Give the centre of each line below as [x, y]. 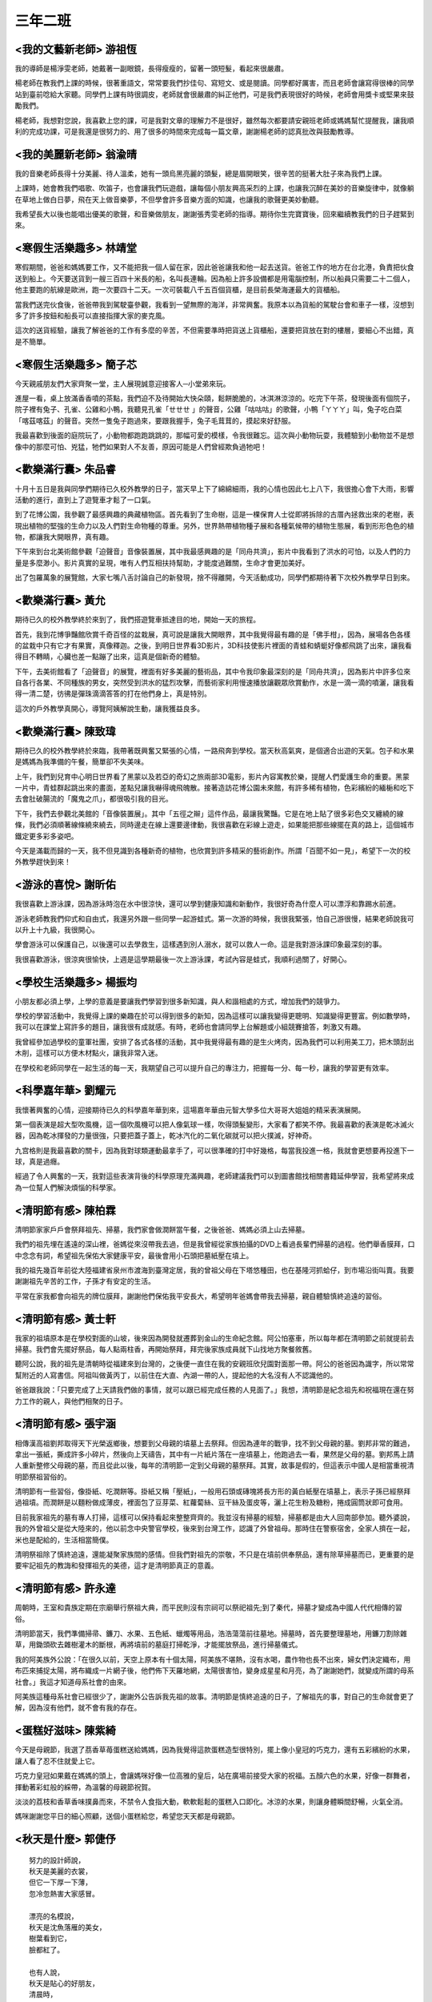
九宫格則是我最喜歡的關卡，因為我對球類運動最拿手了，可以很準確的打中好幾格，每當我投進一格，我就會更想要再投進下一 [214, 1150]
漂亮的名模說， [54, 1916]
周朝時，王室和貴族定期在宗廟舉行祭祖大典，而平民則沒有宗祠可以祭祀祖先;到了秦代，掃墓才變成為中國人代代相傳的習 [209, 1608]
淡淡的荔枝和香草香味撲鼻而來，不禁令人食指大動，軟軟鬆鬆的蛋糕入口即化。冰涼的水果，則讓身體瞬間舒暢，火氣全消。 [211, 1801]
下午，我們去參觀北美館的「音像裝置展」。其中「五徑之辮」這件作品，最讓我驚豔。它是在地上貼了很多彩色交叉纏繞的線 [209, 814]
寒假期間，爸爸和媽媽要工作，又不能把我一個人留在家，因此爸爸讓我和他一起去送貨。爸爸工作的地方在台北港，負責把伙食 [214, 267]
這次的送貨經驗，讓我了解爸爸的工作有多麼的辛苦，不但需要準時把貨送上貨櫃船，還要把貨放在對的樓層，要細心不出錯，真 [214, 330]
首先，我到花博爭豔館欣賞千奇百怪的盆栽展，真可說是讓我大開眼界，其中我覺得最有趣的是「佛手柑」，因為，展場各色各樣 [213, 634]
